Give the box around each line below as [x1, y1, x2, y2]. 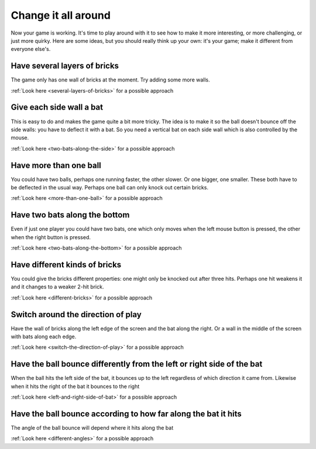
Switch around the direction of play [11, 309, 142, 319]
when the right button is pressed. [11, 233, 91, 240]
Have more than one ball [11, 160, 102, 170]
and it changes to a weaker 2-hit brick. [11, 283, 104, 290]
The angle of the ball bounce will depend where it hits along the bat [11, 424, 174, 431]
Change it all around [11, 9, 111, 22]
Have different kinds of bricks [11, 260, 122, 270]
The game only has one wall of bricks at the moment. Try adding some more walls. [11, 76, 210, 83]
